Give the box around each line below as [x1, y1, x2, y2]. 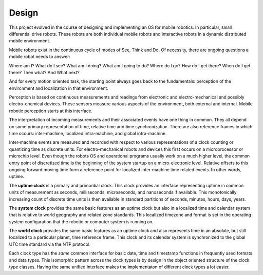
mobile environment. [9, 38, 51, 44]
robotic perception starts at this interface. [9, 108, 93, 114]
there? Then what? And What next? [9, 69, 80, 75]
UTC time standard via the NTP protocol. [9, 241, 91, 247]
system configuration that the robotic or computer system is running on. [9, 218, 153, 224]
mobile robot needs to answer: [9, 54, 71, 59]
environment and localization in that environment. [9, 85, 109, 91]
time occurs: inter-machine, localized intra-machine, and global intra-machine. [9, 131, 167, 137]
